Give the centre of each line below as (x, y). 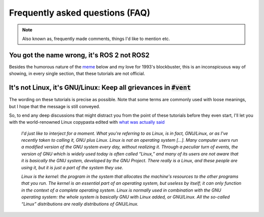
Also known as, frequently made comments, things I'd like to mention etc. (96, 39)
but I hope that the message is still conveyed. (55, 106)
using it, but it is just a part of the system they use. (72, 167)
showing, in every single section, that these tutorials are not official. (77, 74)
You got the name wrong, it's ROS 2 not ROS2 (79, 55)
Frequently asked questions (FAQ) (80, 13)
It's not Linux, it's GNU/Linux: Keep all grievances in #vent (100, 88)
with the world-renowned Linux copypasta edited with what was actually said (87, 122)
